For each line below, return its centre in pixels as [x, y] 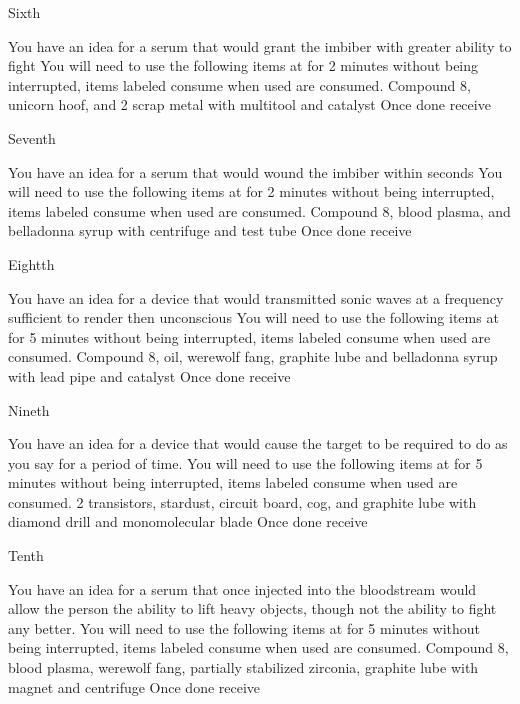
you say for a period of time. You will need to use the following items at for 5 [245, 462]
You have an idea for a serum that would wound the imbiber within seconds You [255, 171]
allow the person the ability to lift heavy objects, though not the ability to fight [252, 608]
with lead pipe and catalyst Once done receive [149, 375]
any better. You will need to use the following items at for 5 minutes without [244, 627]
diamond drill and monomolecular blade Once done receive [188, 521]
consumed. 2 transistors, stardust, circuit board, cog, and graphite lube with [242, 501]
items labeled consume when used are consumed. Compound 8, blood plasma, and [259, 210]
